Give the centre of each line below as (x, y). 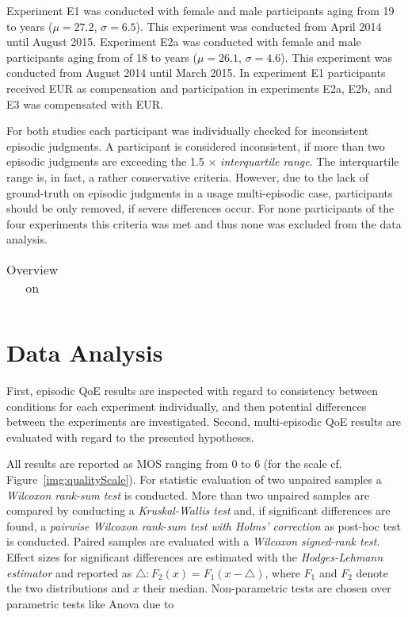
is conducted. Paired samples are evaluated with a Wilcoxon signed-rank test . (193, 541)
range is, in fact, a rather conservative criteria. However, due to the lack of (187, 176)
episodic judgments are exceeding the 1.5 (105, 161)
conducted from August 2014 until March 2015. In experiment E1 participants (196, 73)
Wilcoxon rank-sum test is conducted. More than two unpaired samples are (188, 494)
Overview (32, 269)
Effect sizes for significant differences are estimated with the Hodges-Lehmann (195, 556)
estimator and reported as (69, 572)
